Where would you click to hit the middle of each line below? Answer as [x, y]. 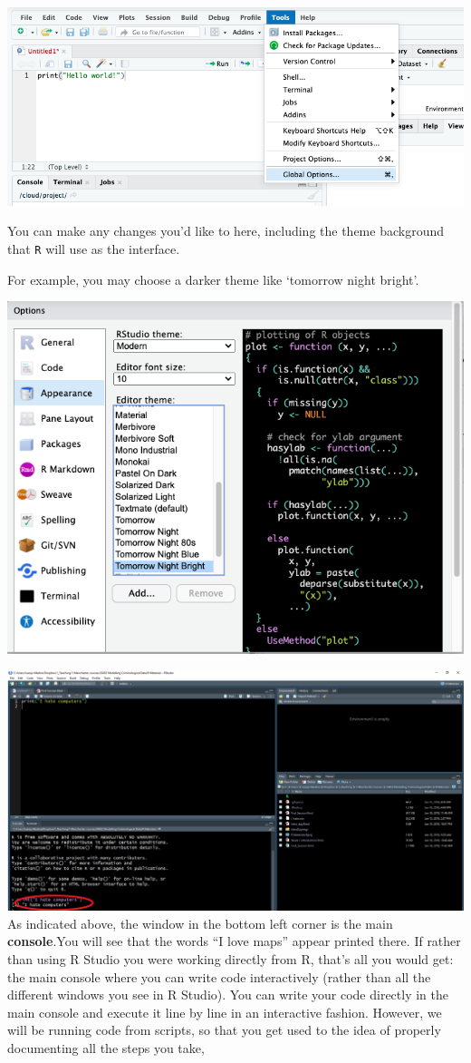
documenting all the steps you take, [106, 1048]
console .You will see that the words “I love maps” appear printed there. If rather [234, 941]
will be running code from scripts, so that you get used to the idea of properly [224, 1030]
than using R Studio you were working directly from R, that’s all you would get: [231, 959]
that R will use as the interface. [94, 248]
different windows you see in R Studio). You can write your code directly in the [228, 995]
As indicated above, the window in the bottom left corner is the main [200, 923]
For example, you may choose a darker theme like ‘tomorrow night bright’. [213, 279]
